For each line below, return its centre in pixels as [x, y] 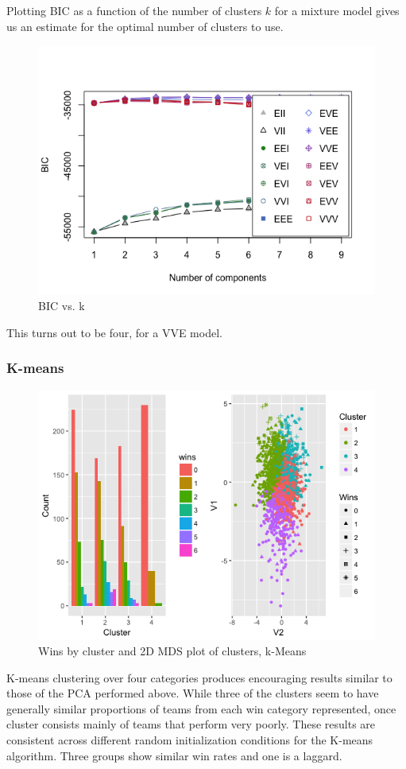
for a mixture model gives [337, 10]
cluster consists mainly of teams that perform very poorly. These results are [191, 724]
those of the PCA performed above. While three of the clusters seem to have [193, 693]
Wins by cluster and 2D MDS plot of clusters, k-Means [172, 650]
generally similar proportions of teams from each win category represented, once [201, 708]
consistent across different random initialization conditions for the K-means [190, 739]
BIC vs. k [62, 306]
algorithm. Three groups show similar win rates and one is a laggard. [174, 755]
